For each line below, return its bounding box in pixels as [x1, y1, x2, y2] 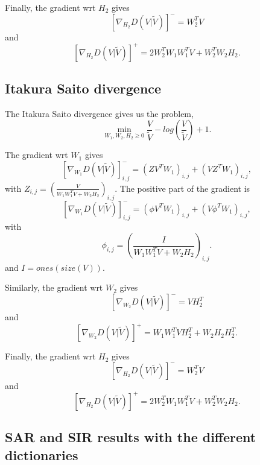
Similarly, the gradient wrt [5, 281, 103, 294]
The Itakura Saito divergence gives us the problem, [5, 107, 194, 119]
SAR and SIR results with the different [5, 428, 256, 446]
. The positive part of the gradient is [115, 182, 250, 194]
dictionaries [5, 445, 78, 464]
